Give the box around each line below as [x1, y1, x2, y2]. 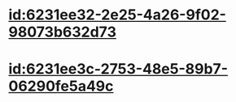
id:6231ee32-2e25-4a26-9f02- [8, 6, 226, 24]
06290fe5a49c [8, 77, 114, 96]
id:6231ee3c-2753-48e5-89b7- [8, 60, 228, 79]
